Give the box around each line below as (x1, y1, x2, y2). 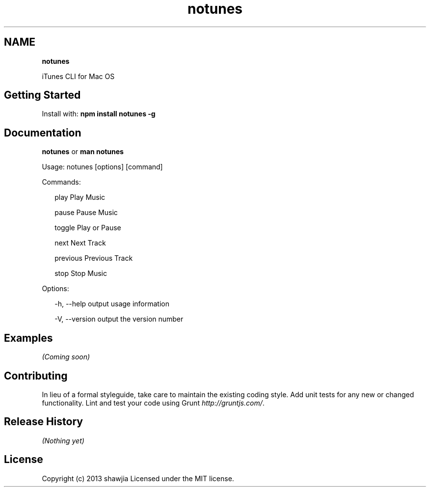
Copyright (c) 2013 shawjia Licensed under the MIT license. (42, 474, 234, 483)
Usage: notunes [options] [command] (42, 163, 163, 171)
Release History (4, 415, 83, 428)
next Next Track (54, 239, 106, 247)
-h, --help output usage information (54, 300, 170, 308)
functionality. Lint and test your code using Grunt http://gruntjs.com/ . (42, 398, 265, 407)
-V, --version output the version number (54, 315, 184, 324)
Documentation (4, 126, 81, 139)
